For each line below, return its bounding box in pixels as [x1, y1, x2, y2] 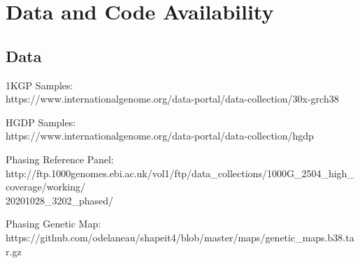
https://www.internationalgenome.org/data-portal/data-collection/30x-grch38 [6, 91, 339, 106]
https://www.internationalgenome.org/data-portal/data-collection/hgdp [6, 128, 314, 143]
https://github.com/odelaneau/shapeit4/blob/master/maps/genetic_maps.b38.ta [6, 230, 354, 244]
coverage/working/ [6, 179, 86, 194]
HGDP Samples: [6, 114, 76, 129]
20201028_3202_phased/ [6, 193, 114, 207]
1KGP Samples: [6, 77, 73, 92]
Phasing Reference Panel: [6, 151, 114, 166]
